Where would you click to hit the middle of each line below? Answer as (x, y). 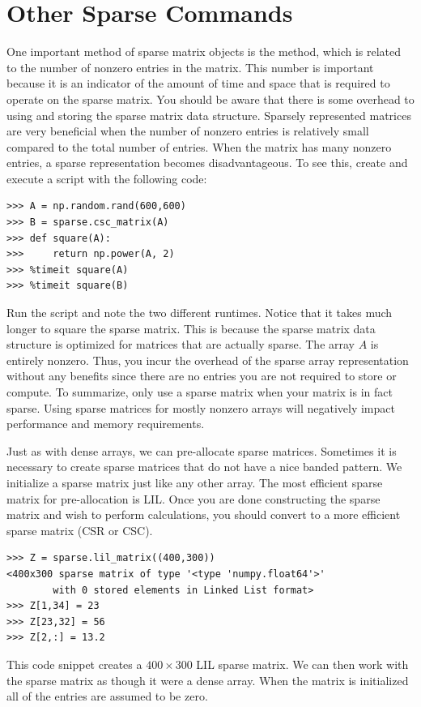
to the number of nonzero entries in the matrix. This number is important (190, 67)
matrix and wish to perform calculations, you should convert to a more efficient (204, 514)
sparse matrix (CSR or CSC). (80, 530)
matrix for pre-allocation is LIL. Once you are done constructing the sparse (193, 498)
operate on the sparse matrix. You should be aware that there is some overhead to (210, 99)
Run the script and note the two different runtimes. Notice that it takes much (200, 313)
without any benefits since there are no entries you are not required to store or (202, 376)
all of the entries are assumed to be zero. (107, 696)
